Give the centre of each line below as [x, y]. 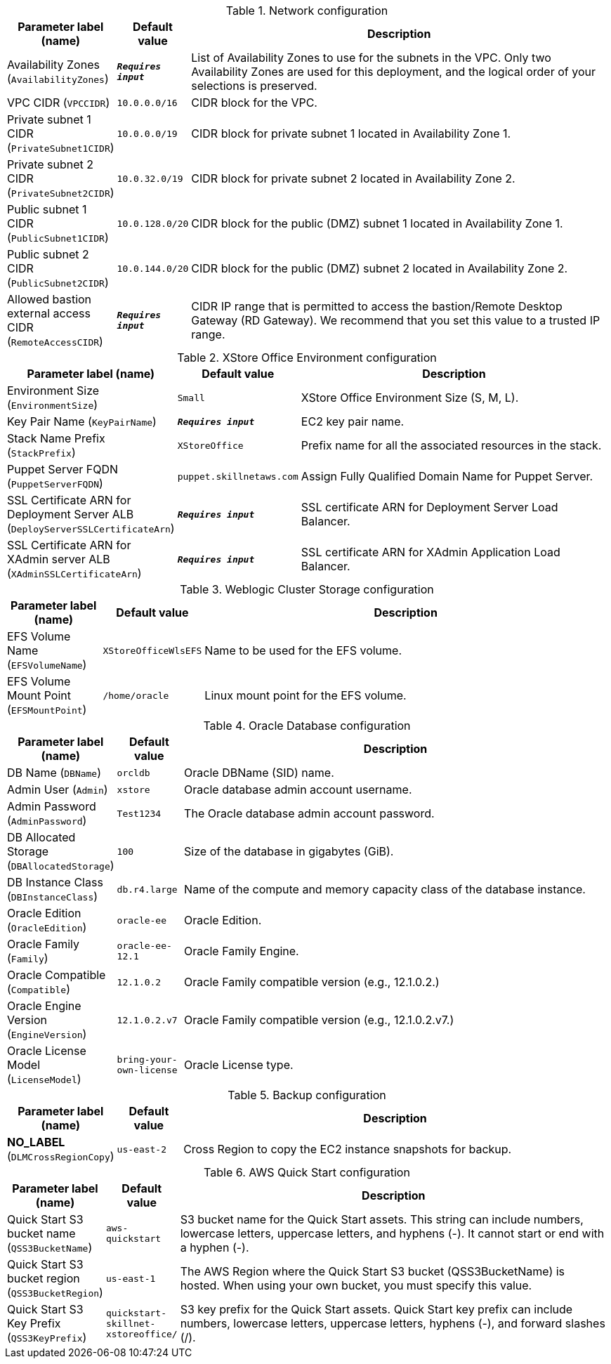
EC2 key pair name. [353, 421]
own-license [147, 1070]
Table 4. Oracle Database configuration [307, 726]
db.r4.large [147, 889]
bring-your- [147, 1060]
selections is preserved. [254, 86]
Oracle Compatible [57, 975]
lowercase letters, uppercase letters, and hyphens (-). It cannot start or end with [392, 1233]
